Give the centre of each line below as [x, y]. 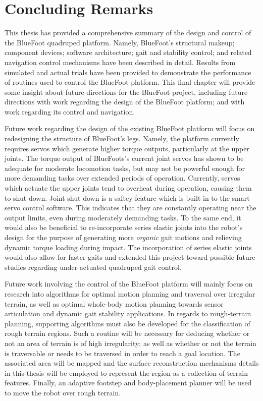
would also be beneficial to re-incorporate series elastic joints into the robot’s [124, 227]
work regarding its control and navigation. [70, 111]
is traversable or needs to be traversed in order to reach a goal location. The [122, 353]
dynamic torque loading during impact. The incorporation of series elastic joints [128, 247]
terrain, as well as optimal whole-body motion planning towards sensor [114, 303]
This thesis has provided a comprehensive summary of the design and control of [128, 33]
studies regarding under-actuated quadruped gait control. [93, 267]
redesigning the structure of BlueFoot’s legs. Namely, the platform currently [122, 138]
